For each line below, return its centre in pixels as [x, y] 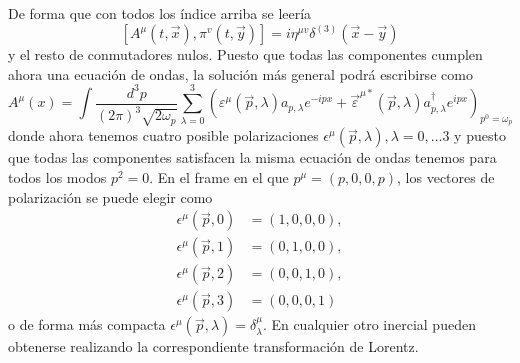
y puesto [480, 135]
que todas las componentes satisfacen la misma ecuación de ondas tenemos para [252, 157]
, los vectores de [446, 176]
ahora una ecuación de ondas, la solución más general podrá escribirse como [240, 73]
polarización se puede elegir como [110, 196]
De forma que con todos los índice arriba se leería [160, 13]
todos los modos [57, 176]
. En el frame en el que [219, 176]
